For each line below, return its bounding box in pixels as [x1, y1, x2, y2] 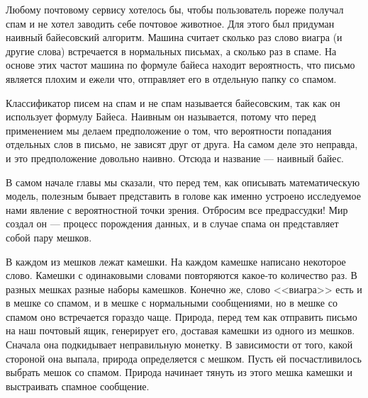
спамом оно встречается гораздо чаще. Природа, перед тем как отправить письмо [6, 309, 357, 324]
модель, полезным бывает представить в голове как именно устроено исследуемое [6, 188, 361, 203]
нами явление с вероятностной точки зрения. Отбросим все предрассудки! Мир [6, 202, 348, 217]
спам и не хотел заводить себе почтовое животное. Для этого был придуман [6, 16, 335, 30]
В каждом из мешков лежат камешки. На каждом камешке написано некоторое [6, 254, 346, 268]
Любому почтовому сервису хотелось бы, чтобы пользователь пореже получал [6, 2, 344, 16]
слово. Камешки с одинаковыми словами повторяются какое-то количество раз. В [6, 268, 357, 283]
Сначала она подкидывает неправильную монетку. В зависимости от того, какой [6, 337, 353, 352]
